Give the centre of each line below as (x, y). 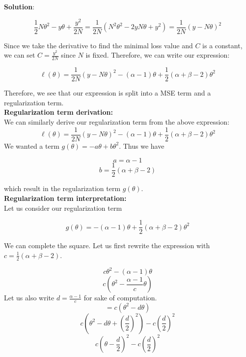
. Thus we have (142, 146)
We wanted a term (32, 146)
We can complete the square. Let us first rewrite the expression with (107, 245)
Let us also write (29, 298)
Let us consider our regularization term (63, 208)
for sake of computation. (120, 298)
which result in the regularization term (62, 188)
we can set (20, 55)
